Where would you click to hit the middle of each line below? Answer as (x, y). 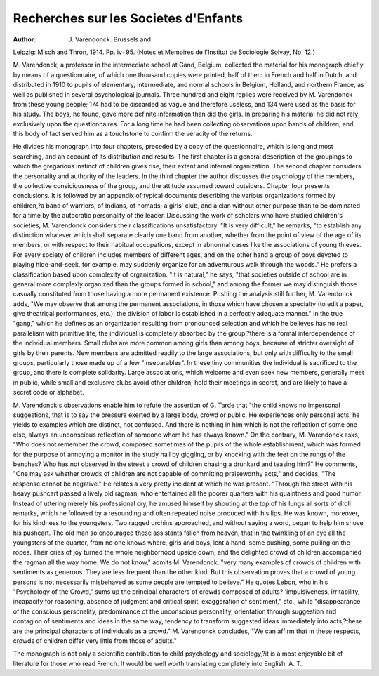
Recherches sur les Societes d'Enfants (128, 18)
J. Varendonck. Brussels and (109, 39)
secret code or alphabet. (48, 392)
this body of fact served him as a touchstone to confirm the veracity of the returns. (133, 134)
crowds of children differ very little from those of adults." (95, 641)
